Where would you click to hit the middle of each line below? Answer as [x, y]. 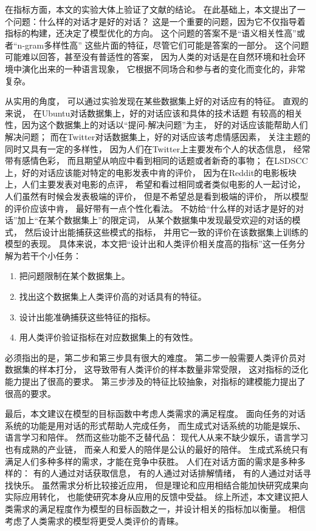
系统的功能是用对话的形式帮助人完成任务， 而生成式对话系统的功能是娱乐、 [155, 425]
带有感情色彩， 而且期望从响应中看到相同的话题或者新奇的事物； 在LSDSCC [156, 161]
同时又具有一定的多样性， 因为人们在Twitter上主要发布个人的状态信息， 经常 [158, 148]
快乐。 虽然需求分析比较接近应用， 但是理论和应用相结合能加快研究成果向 [161, 485]
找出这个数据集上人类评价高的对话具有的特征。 [113, 296]
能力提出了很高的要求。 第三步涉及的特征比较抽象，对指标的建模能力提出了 [155, 381]
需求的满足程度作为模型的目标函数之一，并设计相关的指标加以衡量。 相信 [159, 508]
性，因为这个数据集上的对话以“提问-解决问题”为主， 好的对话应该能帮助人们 [156, 125]
